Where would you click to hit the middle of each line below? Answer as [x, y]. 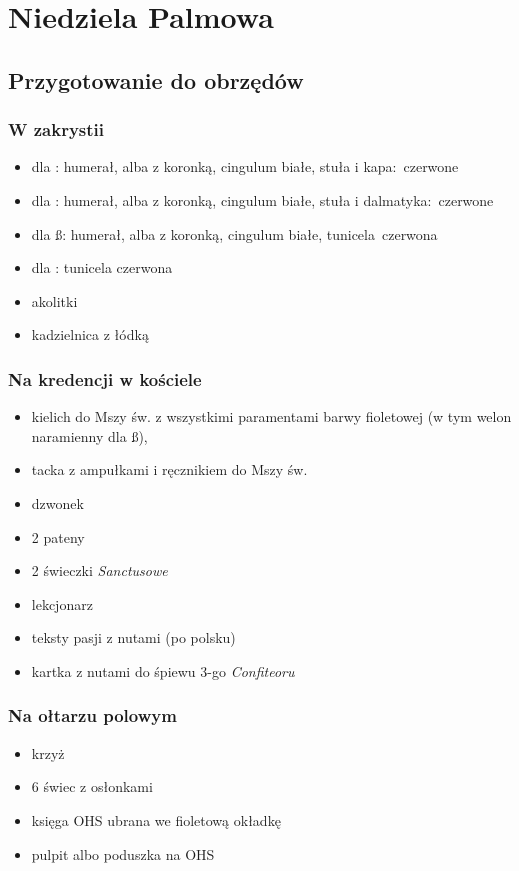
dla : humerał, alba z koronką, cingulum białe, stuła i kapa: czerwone [245, 166]
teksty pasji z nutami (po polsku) [133, 637]
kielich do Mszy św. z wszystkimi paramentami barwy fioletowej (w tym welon [271, 416]
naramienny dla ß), [89, 435]
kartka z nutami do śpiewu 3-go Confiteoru [163, 670]
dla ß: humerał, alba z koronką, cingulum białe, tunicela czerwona [234, 233]
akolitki [54, 300]
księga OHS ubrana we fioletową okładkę [156, 819]
